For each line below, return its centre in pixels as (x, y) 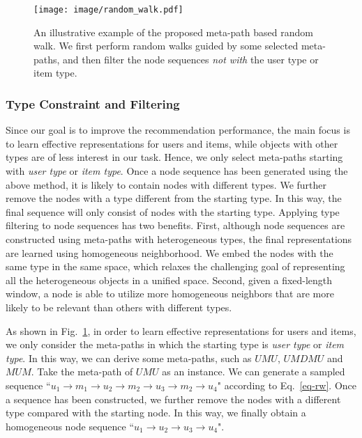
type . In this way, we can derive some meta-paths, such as (129, 358)
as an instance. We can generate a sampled (254, 371)
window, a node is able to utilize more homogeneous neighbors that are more (170, 294)
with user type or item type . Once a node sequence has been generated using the (177, 171)
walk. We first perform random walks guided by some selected (166, 46)
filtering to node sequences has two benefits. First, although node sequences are (175, 225)
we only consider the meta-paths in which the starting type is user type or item (175, 344)
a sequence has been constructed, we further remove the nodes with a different (173, 399)
